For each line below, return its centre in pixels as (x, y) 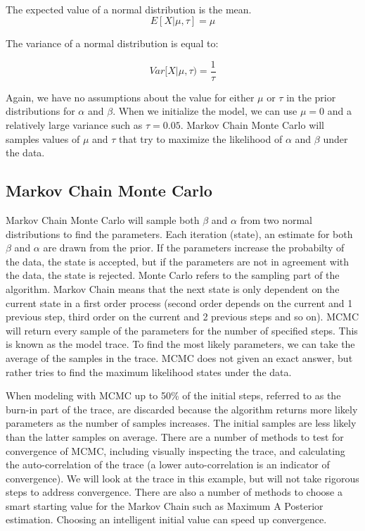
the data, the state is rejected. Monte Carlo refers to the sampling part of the (173, 275)
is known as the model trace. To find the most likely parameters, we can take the (180, 344)
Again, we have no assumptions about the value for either (130, 97)
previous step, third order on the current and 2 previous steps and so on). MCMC (182, 317)
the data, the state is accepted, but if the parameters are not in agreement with (178, 261)
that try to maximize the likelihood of (201, 138)
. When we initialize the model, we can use (205, 111)
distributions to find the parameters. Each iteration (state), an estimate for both (179, 233)
